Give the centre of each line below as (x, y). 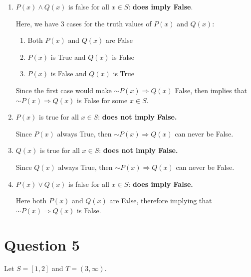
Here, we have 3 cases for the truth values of (84, 23)
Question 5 (42, 244)
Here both (31, 201)
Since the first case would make (64, 90)
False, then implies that (211, 90)
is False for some (102, 100)
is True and (68, 57)
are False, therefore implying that (161, 201)
